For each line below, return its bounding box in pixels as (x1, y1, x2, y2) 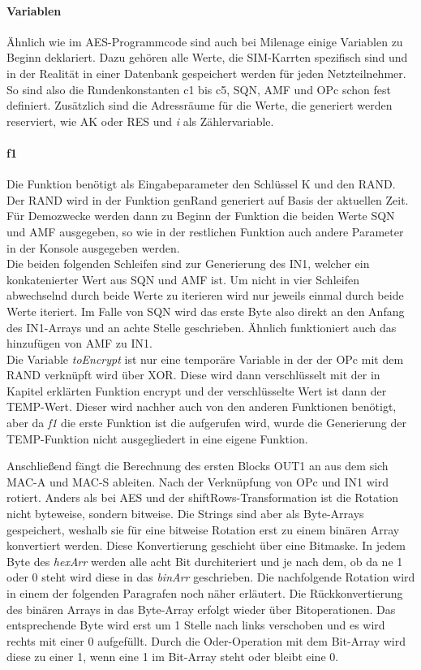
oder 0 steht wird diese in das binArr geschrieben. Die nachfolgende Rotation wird (6, 568, 415, 586)
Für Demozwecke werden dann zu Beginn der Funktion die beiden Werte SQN (6, 207, 395, 224)
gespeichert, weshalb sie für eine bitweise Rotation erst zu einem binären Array (6, 521, 400, 538)
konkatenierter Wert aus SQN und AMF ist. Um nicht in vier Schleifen (6, 270, 359, 287)
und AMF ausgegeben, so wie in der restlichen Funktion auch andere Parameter (6, 223, 404, 240)
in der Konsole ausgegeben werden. (6, 239, 180, 256)
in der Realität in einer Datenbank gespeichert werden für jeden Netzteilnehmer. (6, 64, 406, 81)
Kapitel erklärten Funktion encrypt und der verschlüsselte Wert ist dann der (6, 382, 387, 399)
